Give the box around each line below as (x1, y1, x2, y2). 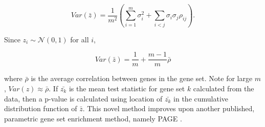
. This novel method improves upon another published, (82, 103, 255, 114)
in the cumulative (173, 93, 229, 104)
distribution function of (4, 103, 77, 114)
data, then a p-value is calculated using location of (4, 93, 163, 104)
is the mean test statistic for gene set (69, 83, 185, 93)
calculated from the (193, 83, 254, 93)
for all (70, 34, 89, 44)
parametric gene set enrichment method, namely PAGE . (4, 113, 182, 123)
